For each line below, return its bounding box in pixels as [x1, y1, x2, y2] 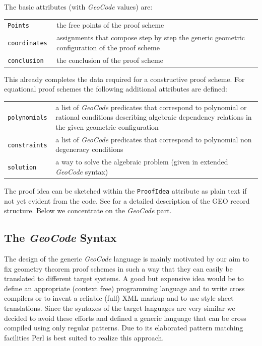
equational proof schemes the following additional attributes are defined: [4, 83, 227, 94]
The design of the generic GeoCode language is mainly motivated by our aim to [4, 253, 249, 264]
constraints [8, 141, 47, 149]
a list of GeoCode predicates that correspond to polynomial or [55, 102, 247, 112]
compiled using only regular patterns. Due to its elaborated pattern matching [4, 322, 243, 333]
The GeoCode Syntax [4, 230, 117, 245]
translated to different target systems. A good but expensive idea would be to [4, 273, 244, 284]
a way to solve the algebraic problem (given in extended [55, 156, 228, 167]
